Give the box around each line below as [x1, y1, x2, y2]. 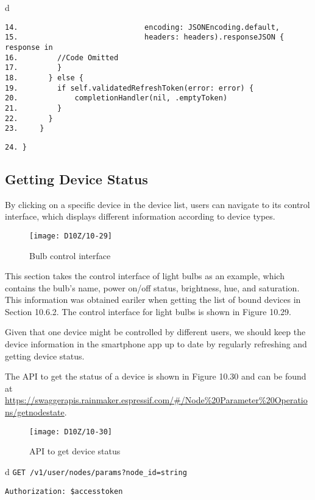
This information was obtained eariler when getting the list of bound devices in [5, 293, 301, 306]
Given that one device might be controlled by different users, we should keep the [5, 325, 306, 338]
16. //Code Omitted [5, 53, 119, 62]
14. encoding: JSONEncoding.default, [5, 23, 280, 32]
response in [5, 43, 53, 52]
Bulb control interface [29, 249, 111, 262]
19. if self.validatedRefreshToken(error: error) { [5, 83, 254, 92]
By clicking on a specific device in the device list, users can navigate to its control [5, 198, 310, 210]
